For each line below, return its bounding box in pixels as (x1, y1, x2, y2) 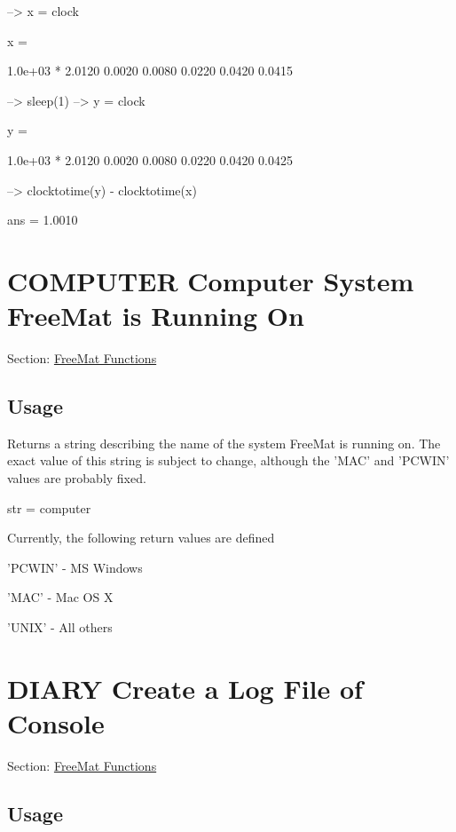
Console (7, 704, 105, 741)
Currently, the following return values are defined (7, 528, 275, 547)
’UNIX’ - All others (7, 618, 113, 637)
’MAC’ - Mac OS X (7, 588, 114, 606)
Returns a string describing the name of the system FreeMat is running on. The (7, 433, 441, 452)
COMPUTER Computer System (7, 262, 414, 298)
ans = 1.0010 (7, 210, 78, 229)
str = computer (7, 498, 91, 517)
